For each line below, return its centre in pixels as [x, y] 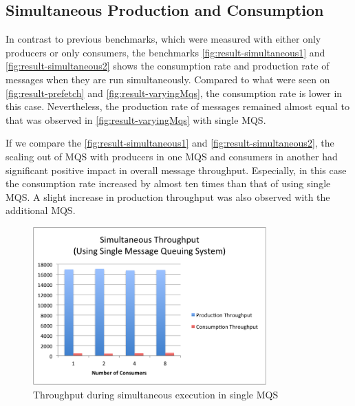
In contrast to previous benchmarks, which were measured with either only [163, 39]
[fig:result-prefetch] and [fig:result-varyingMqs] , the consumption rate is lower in [174, 93]
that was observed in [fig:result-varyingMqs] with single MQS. [136, 119]
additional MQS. [41, 210]
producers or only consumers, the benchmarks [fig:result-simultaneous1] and [165, 52]
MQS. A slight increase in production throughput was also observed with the [168, 196]
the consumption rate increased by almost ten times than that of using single [168, 183]
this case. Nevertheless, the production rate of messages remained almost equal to [178, 106]
